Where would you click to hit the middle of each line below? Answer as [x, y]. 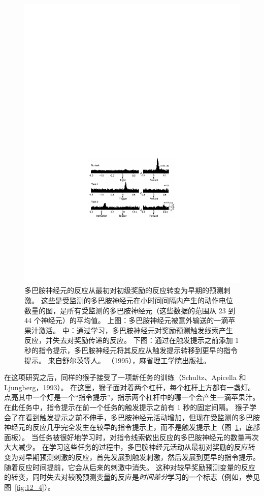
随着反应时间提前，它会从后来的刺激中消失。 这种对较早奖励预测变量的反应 [130, 467]
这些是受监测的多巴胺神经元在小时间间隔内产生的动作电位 [137, 300]
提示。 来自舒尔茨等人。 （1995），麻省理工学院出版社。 [118, 360]
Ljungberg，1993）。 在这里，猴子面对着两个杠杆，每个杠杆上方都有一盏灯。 [130, 387]
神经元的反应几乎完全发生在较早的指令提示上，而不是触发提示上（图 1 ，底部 [132, 427]
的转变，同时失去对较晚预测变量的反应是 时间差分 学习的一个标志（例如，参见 [132, 477]
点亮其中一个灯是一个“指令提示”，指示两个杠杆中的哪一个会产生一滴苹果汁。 [132, 397]
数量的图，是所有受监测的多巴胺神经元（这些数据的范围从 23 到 [130, 310]
